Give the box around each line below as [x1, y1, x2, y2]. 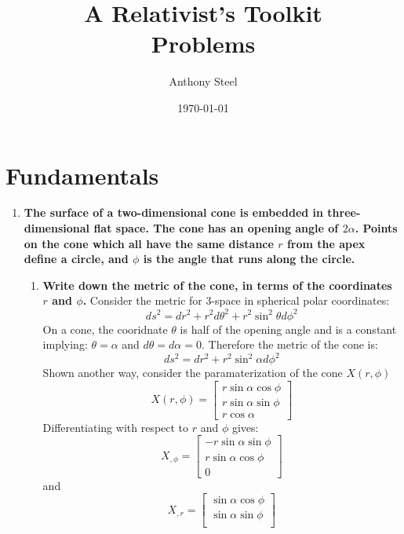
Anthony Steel [169, 73, 238, 90]
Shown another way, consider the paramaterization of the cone [42, 364, 343, 381]
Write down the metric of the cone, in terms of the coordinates [42, 276, 392, 293]
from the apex [286, 235, 366, 251]
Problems [151, 27, 256, 60]
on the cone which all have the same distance [24, 235, 274, 251]
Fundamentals [5, 159, 159, 191]
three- [327, 204, 361, 221]
